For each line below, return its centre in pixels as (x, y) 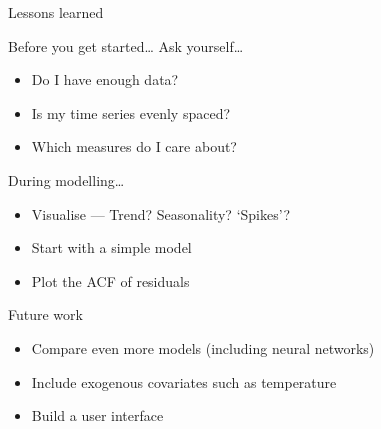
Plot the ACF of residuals (110, 280)
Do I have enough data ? (105, 79)
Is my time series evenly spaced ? (131, 112)
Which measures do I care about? (134, 146)
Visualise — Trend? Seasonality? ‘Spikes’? (160, 213)
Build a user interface (97, 415)
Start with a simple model (111, 247)
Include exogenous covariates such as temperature (184, 381)
